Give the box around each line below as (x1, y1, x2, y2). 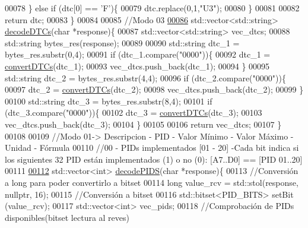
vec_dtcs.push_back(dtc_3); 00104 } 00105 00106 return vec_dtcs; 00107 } (5, 118, 282, 130)
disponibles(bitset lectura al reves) (5, 211, 129, 223)
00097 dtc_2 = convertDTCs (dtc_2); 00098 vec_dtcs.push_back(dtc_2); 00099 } (5, 83, 304, 96)
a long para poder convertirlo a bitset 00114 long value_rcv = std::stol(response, (5, 176, 299, 188)
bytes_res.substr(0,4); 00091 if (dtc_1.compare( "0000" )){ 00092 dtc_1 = (5, 48, 271, 61)
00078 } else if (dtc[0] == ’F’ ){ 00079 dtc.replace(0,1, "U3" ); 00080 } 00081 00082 (5, 2, 300, 14)
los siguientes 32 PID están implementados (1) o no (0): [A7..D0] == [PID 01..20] (5, 153, 303, 165)
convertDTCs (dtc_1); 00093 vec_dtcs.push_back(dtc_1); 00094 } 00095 (5, 59, 270, 72)
